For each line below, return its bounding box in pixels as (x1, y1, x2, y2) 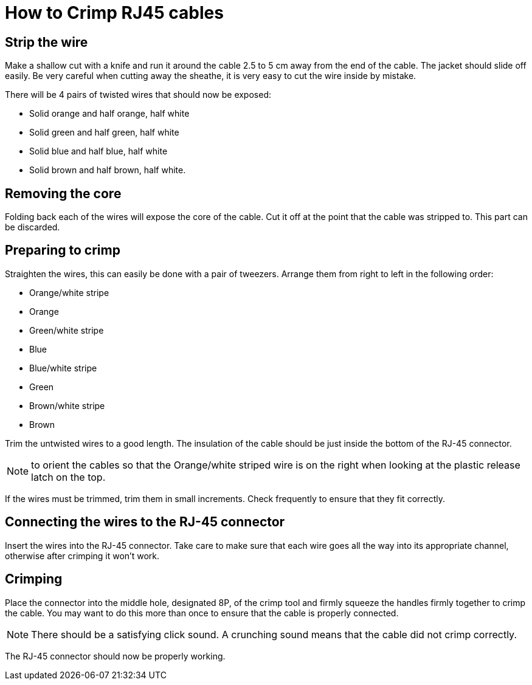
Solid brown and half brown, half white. (29, 165, 186, 176)
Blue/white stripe (29, 362, 97, 373)
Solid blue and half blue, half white (29, 146, 168, 157)
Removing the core (5, 185, 122, 201)
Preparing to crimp (5, 243, 120, 258)
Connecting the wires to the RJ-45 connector (5, 514, 285, 530)
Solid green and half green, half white (29, 127, 179, 138)
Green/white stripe (29, 325, 104, 336)
